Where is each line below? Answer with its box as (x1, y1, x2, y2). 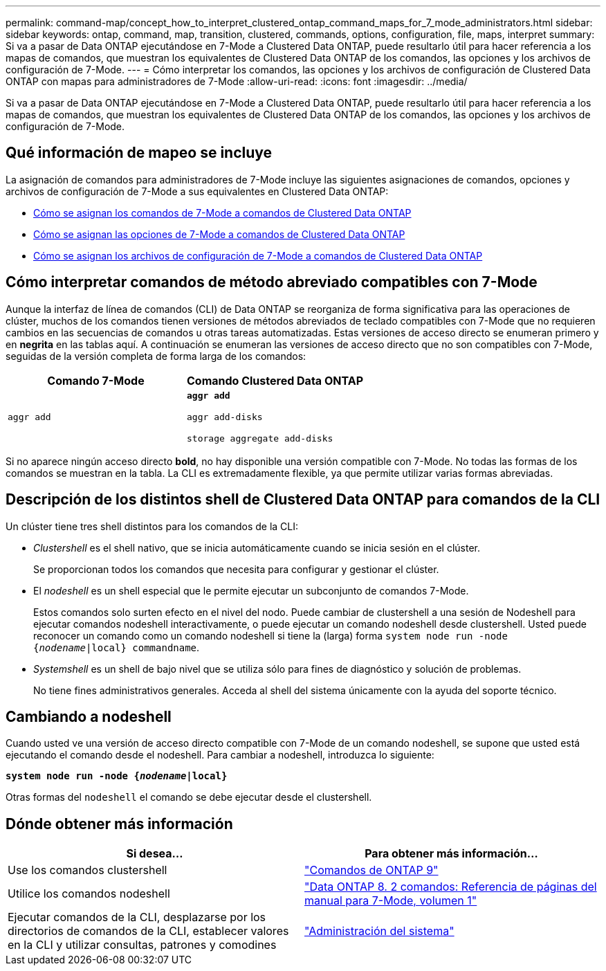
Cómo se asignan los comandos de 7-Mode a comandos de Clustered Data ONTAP (33, 206, 412, 219)
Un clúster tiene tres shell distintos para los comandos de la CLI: (6, 520, 299, 532)
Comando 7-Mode (47, 373, 145, 388)
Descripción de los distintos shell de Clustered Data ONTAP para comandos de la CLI (6, 491, 600, 509)
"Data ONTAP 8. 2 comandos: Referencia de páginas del (304, 880, 597, 894)
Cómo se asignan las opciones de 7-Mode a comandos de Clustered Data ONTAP (33, 228, 405, 240)
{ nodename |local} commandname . (33, 641, 200, 653)
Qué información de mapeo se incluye (6, 144, 273, 162)
